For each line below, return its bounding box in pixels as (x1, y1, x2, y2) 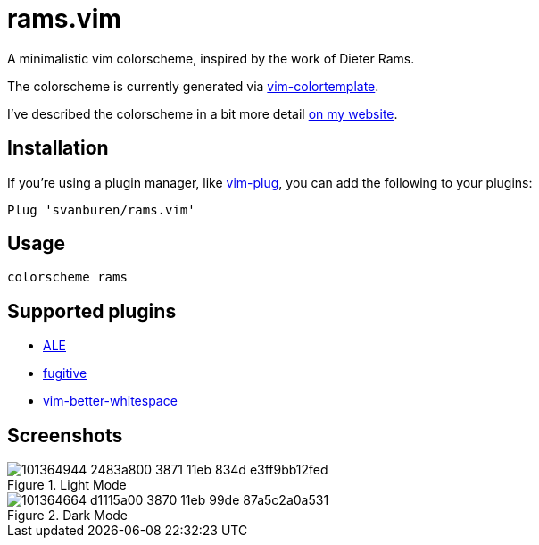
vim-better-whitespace (43, 393, 178, 409)
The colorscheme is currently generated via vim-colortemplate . (7, 78, 379, 94)
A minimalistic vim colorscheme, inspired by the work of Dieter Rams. (7, 50, 415, 66)
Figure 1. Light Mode (7, 477, 127, 493)
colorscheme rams (7, 270, 128, 285)
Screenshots (7, 423, 123, 447)
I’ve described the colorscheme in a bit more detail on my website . (7, 105, 398, 122)
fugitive (43, 365, 87, 381)
